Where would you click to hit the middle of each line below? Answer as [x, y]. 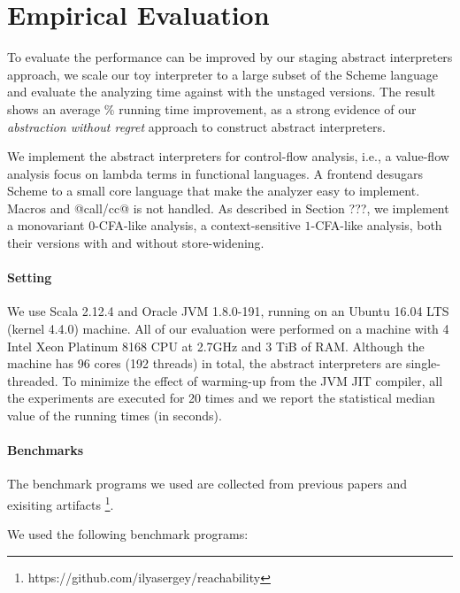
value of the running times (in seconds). [115, 416]
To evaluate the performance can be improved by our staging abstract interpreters [230, 57]
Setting [30, 277]
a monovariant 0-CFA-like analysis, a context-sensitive [154, 225]
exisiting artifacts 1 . [61, 503]
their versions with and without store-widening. [136, 243]
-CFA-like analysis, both [376, 225]
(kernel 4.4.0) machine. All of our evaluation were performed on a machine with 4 [228, 329]
